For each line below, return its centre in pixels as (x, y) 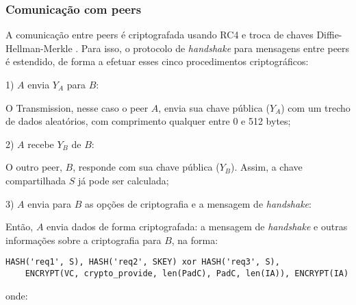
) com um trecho (316, 107)
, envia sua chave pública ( (214, 107)
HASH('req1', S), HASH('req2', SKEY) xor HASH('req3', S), (143, 262)
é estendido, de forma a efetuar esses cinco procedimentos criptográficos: (157, 61)
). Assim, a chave (267, 167)
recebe (41, 144)
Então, (20, 227)
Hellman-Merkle (39, 48)
